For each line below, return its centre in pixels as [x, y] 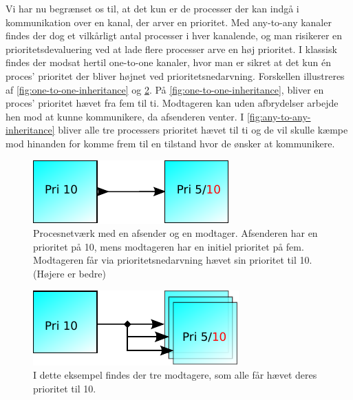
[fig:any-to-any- [279, 116]
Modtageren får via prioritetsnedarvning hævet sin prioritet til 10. [173, 260]
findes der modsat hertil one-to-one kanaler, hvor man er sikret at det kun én [168, 62]
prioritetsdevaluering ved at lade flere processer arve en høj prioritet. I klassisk [171, 49]
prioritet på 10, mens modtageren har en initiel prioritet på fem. [169, 246]
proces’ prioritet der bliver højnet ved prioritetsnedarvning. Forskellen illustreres [175, 75]
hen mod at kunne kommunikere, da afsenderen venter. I [125, 116]
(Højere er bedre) [69, 273]
